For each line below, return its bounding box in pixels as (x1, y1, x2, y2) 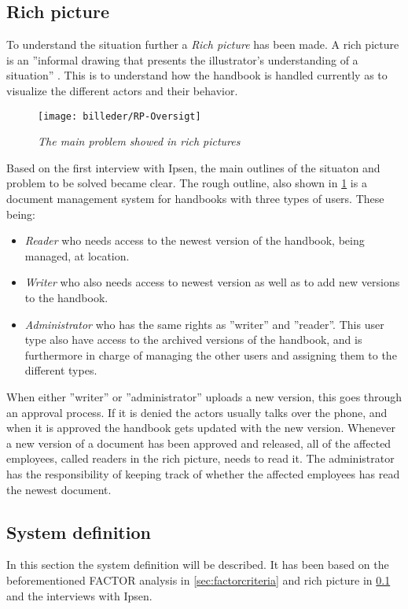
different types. (24, 362, 97, 378)
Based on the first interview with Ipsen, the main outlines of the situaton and (6, 159, 380, 175)
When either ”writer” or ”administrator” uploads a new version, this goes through (6, 388, 402, 404)
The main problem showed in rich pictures (38, 133, 241, 149)
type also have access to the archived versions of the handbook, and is (24, 331, 362, 348)
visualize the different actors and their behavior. (6, 82, 238, 98)
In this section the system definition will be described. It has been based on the (6, 556, 389, 573)
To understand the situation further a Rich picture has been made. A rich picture (6, 36, 399, 53)
